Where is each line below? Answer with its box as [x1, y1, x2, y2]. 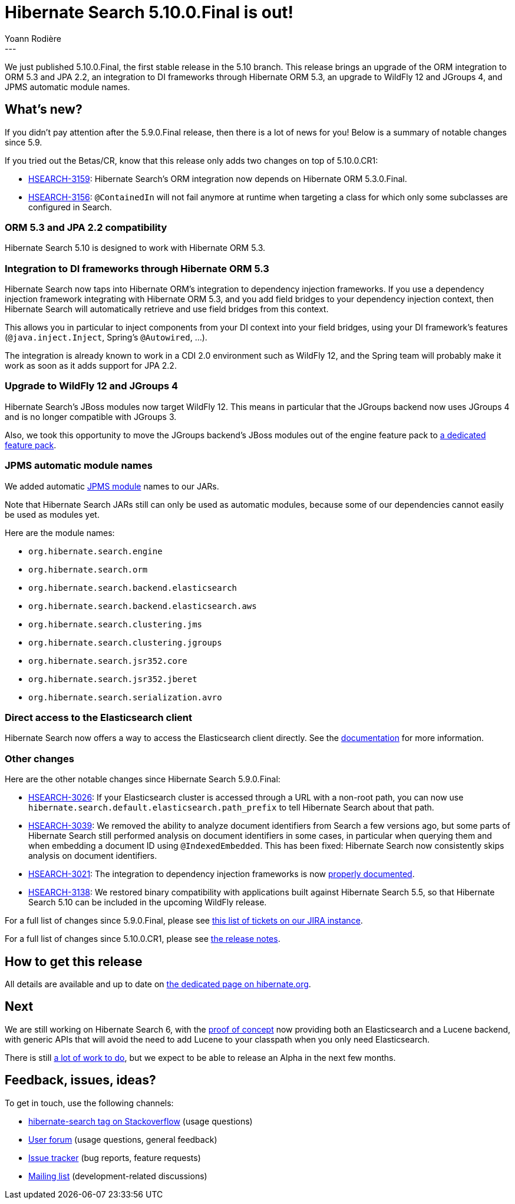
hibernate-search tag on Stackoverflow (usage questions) [28, 1116, 253, 1126]
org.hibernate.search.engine [28, 546, 163, 556]
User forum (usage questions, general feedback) [28, 1134, 217, 1145]
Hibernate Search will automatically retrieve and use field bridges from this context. [5, 304, 329, 315]
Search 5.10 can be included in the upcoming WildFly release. [28, 897, 267, 908]
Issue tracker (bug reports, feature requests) [28, 1152, 201, 1163]
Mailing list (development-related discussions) [28, 1170, 207, 1181]
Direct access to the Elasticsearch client [5, 711, 193, 723]
